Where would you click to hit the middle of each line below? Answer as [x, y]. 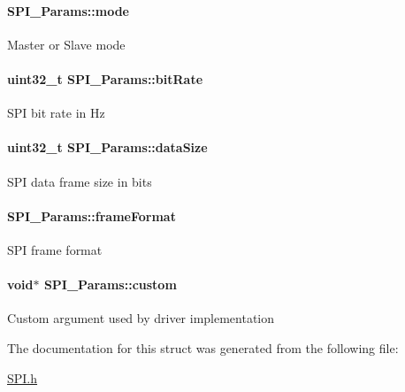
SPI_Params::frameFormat [92, 215]
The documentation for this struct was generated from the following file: [203, 347]
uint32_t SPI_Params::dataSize [107, 147]
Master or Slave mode [66, 44]
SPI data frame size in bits [80, 181]
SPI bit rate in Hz [56, 113]
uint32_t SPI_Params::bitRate [105, 78]
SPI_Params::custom [110, 284]
